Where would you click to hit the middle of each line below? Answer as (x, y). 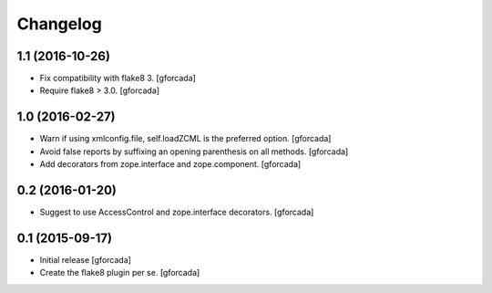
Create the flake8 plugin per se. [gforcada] (120, 273)
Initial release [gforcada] (86, 259)
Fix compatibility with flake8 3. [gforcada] (118, 78)
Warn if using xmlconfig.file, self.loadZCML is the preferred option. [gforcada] (185, 139)
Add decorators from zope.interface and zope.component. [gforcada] (170, 164)
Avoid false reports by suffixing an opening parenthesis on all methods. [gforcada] (194, 152)
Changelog (59, 24)
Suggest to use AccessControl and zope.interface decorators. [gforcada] (177, 212)
